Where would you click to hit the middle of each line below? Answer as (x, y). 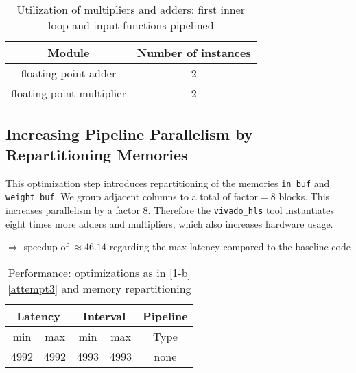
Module (69, 52)
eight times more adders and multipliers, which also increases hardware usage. (169, 223)
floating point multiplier (69, 93)
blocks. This (304, 196)
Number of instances (194, 52)
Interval (104, 315)
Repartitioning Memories (97, 154)
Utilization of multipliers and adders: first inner (131, 9)
